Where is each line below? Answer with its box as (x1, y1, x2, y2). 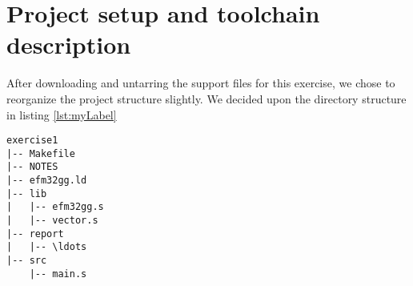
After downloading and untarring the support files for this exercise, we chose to (6, 75, 395, 91)
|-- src (6, 255, 47, 266)
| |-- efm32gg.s (6, 201, 104, 213)
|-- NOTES (6, 161, 58, 173)
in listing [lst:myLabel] (6, 106, 117, 123)
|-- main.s (29, 268, 87, 280)
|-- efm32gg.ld (6, 175, 87, 187)
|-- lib (6, 187, 47, 199)
